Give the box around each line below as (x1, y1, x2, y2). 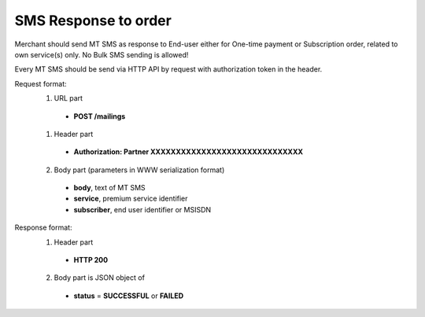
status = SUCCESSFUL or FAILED (73, 291, 184, 300)
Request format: (14, 79, 67, 88)
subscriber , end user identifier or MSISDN (73, 205, 212, 214)
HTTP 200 (73, 256, 109, 265)
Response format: (14, 223, 72, 232)
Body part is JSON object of (54, 273, 146, 282)
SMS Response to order (14, 12, 172, 29)
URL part (54, 94, 83, 103)
